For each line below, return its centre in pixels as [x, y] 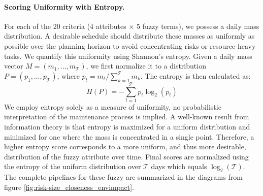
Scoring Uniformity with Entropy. [64, 6]
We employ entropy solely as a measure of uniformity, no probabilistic [113, 106]
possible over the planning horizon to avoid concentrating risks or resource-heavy [130, 45]
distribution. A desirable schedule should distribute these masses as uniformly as [129, 36]
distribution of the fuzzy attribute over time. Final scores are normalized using [126, 156]
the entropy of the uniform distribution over [73, 166]
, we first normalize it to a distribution [146, 66]
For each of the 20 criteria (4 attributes [65, 26]
